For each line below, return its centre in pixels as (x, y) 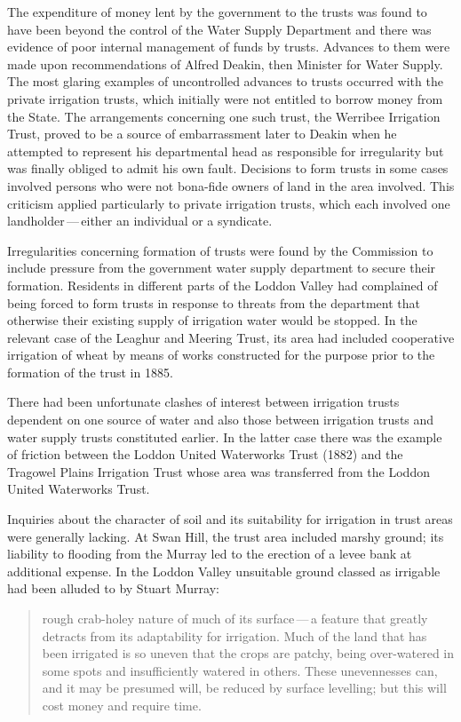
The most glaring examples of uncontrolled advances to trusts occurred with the (225, 81)
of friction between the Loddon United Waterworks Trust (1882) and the (205, 454)
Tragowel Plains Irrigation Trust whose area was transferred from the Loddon (219, 471)
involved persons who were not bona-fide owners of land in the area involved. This (231, 185)
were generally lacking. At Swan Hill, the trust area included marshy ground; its (226, 536)
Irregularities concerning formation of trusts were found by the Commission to (220, 250)
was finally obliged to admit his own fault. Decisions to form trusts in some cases (228, 168)
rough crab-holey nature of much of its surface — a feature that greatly (235, 618)
